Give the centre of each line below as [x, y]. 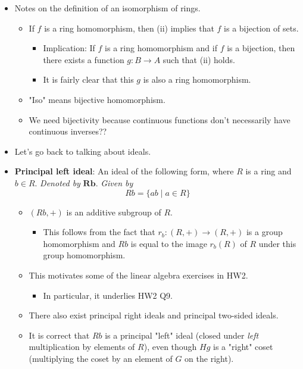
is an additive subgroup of [114, 212]
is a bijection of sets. [261, 28]
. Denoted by [57, 182]
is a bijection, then [261, 48]
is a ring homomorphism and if [161, 48]
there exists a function [84, 59]
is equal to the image [169, 243]
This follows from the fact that [99, 232]
